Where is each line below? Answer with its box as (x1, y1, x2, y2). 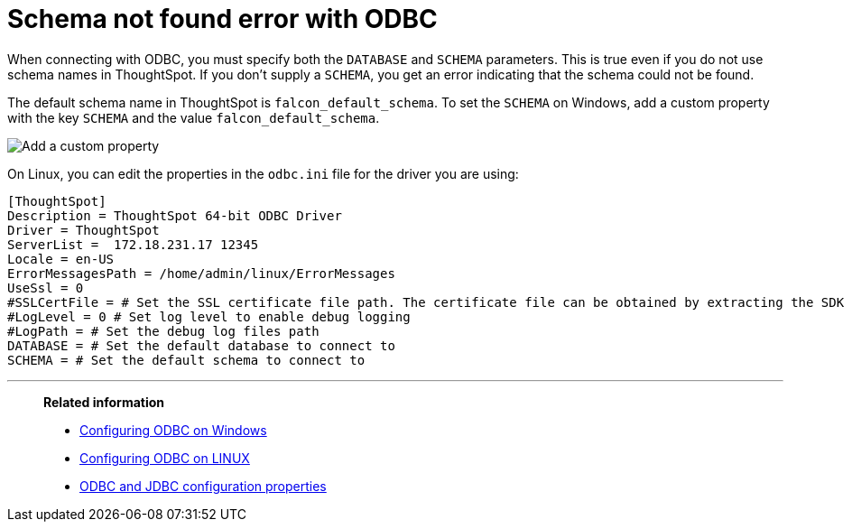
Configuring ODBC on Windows (79, 422, 267, 438)
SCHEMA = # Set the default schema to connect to (7, 352, 366, 367)
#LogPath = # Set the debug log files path (7, 323, 319, 339)
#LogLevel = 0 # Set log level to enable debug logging (7, 309, 411, 324)
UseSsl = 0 (7, 280, 84, 295)
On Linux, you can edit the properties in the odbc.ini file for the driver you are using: (7, 165, 519, 181)
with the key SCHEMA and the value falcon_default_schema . (7, 109, 380, 125)
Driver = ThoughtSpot (7, 222, 160, 237)
